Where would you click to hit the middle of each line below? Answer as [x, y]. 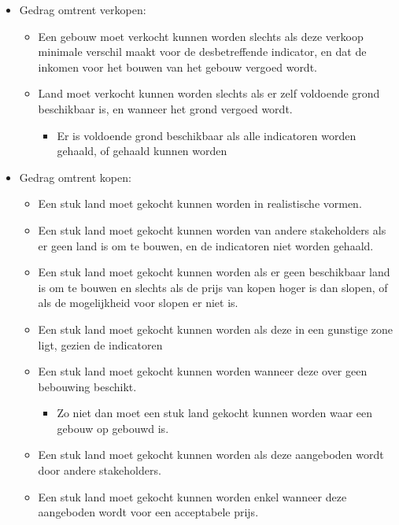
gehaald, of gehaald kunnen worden [142, 151]
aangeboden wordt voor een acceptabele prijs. [148, 512]
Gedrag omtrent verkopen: [83, 9]
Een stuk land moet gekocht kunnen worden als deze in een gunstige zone [215, 329]
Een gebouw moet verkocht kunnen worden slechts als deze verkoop [201, 36]
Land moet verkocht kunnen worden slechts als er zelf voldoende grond [209, 93]
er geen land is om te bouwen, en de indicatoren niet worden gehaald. [206, 245]
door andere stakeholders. [100, 470]
